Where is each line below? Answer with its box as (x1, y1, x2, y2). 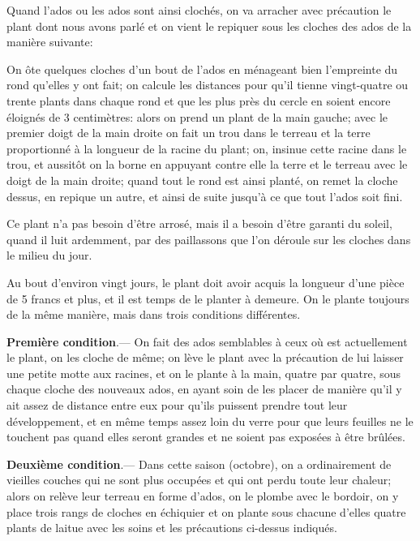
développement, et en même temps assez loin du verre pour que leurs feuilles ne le (6, 412, 414, 429)
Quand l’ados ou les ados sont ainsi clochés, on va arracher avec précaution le (6, 2, 392, 18)
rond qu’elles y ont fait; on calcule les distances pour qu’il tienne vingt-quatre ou (6, 76, 409, 93)
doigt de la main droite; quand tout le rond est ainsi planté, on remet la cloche (6, 171, 398, 188)
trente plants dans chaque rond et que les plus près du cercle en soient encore (6, 92, 391, 109)
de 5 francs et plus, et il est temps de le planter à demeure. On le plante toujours (6, 290, 409, 307)
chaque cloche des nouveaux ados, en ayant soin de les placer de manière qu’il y (6, 380, 402, 397)
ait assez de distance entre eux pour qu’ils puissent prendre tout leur (6, 397, 348, 414)
